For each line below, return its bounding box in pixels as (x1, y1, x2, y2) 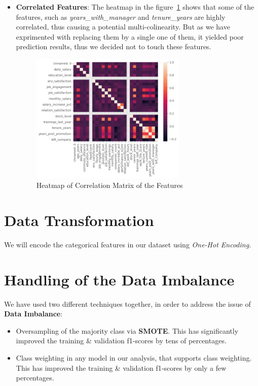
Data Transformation (4, 210, 154, 231)
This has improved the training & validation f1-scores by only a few (16, 362, 227, 373)
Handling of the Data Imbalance (4, 269, 235, 289)
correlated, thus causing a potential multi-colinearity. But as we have (16, 21, 230, 32)
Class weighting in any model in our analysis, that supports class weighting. (16, 352, 252, 363)
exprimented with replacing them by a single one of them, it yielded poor (16, 31, 244, 42)
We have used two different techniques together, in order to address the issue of (4, 298, 251, 309)
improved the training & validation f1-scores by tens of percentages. (16, 335, 227, 346)
